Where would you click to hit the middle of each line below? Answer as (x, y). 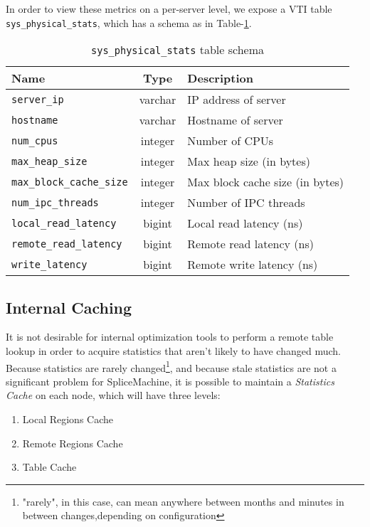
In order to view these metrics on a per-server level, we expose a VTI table (169, 9)
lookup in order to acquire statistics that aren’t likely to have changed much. (173, 351)
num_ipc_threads (55, 202)
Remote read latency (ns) (251, 244)
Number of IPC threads (246, 203)
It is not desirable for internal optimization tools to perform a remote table (170, 337)
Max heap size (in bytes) (249, 161)
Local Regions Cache (68, 419)
